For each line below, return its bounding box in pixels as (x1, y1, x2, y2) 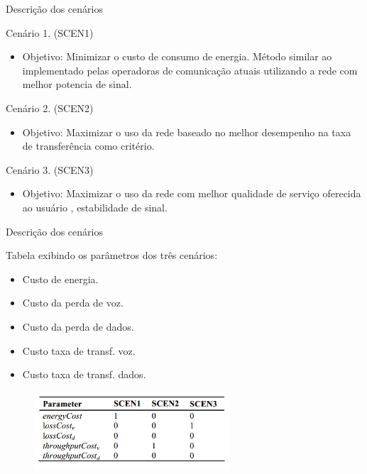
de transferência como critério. (22, 138, 155, 153)
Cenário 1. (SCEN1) (6, 25, 94, 40)
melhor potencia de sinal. (22, 77, 132, 92)
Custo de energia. (22, 271, 99, 286)
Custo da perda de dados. (22, 319, 134, 334)
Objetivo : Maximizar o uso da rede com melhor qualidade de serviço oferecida (22, 186, 361, 201)
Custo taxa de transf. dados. (22, 367, 146, 382)
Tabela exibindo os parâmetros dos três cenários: (6, 248, 218, 263)
